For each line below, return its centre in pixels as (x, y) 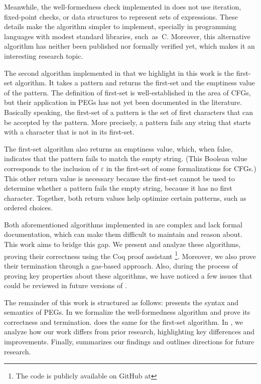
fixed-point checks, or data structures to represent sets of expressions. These (121, 16)
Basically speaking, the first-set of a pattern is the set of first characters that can (129, 112)
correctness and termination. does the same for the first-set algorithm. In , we (123, 322)
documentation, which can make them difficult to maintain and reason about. (123, 234)
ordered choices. (28, 208)
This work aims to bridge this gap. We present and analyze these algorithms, (122, 244)
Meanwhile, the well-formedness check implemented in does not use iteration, (123, 7)
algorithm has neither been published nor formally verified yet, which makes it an (129, 46)
